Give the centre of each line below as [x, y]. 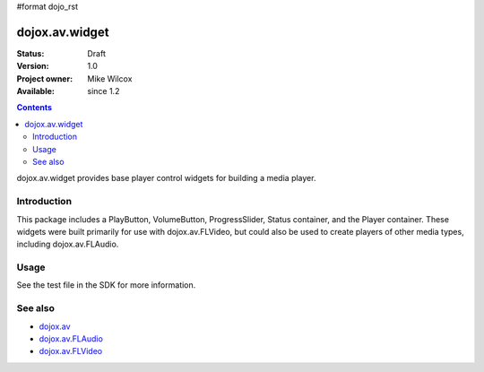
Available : [36, 91]
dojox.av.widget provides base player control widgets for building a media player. [166, 178]
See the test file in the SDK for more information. [106, 285]
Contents [35, 108]
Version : [33, 66]
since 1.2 [104, 91]
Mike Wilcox [110, 78]
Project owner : [45, 78]
